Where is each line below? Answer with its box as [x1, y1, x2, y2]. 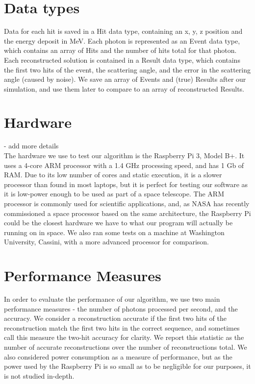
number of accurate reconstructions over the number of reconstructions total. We [4, 342, 247, 352]
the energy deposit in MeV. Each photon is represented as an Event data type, [4, 35, 240, 46]
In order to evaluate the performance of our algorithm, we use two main [4, 294, 220, 304]
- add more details [4, 141, 59, 151]
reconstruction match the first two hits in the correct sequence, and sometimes [4, 322, 240, 333]
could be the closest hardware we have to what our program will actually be [4, 217, 233, 228]
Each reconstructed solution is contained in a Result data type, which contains [4, 54, 240, 65]
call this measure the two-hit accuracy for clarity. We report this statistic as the [4, 332, 244, 342]
